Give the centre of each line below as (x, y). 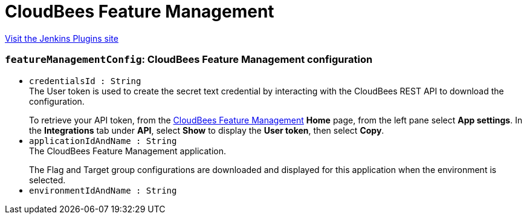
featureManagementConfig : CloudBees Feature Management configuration (189, 60)
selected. (47, 180)
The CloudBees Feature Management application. (128, 151)
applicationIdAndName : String (103, 141)
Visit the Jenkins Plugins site (62, 38)
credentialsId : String (85, 81)
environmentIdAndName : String (103, 190)
